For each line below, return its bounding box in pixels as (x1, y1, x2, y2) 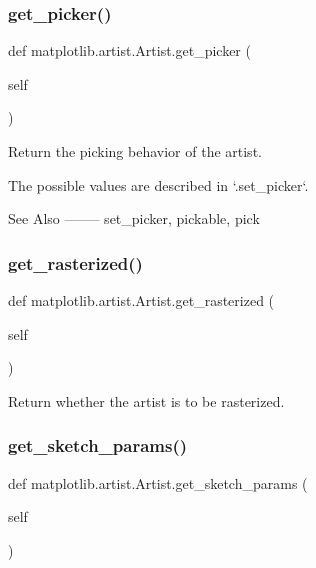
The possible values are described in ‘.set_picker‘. (8, 174, 309, 195)
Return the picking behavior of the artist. (8, 141, 262, 161)
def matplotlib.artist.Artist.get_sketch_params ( (8, 472, 308, 493)
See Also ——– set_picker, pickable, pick (8, 208, 260, 229)
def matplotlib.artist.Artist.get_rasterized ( (8, 290, 275, 310)
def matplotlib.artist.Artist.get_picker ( (8, 40, 251, 61)
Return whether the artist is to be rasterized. (8, 390, 285, 411)
